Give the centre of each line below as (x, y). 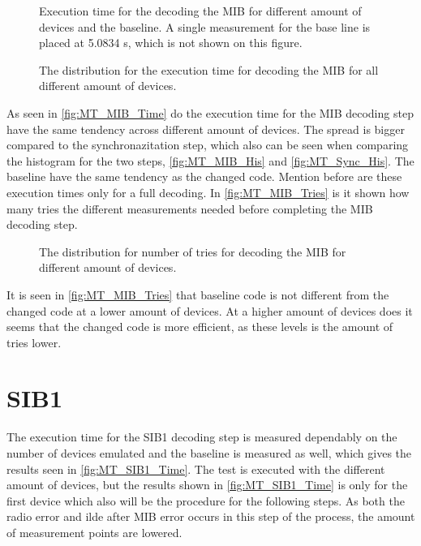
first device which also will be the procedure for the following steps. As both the (206, 500)
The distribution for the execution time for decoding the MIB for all (209, 69)
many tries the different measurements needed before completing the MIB (190, 208)
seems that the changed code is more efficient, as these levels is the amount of (200, 327)
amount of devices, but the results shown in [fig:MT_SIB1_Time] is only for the (207, 485)
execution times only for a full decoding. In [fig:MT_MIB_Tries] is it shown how (208, 192)
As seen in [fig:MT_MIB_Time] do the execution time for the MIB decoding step (210, 112)
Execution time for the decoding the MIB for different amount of (200, 11)
